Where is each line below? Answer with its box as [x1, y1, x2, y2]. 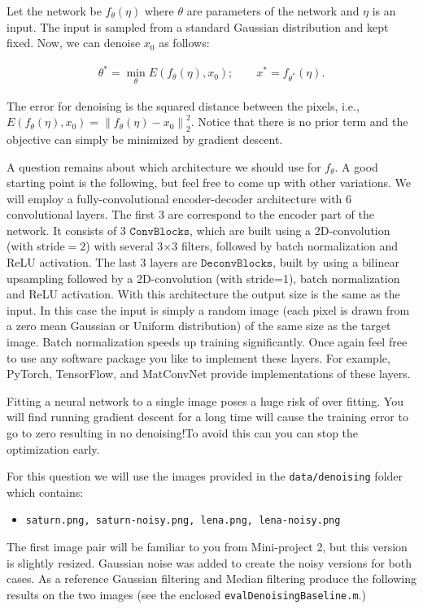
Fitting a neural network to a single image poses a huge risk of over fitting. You [7, 392, 403, 409]
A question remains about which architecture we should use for [7, 158, 321, 175]
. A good [334, 158, 378, 175]
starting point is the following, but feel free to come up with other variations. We [7, 174, 412, 191]
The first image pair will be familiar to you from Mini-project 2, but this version [7, 538, 408, 555]
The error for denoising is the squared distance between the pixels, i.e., [7, 97, 360, 114]
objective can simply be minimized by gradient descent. [7, 130, 283, 147]
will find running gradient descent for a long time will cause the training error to [7, 408, 408, 425]
